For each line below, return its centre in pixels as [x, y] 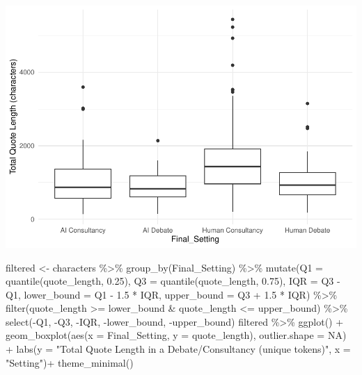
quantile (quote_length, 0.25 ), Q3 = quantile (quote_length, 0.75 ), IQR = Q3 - [173, 281]
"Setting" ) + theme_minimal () [70, 362]
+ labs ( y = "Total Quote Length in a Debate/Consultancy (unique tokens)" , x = [178, 349]
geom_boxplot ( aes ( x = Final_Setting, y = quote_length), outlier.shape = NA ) [176, 335]
